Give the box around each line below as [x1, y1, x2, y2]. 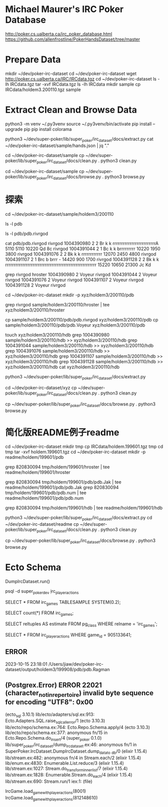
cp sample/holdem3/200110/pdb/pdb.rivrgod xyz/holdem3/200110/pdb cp [5, 317, 158, 323]
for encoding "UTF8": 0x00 [5, 698, 94, 706]
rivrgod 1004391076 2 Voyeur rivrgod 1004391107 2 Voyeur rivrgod [5, 277, 144, 283]
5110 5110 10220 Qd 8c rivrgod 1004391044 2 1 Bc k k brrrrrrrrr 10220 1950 [5, 246, 160, 252]
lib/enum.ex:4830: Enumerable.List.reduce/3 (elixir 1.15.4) [5, 760, 124, 766]
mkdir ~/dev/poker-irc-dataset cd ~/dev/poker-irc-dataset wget [5, 70, 137, 76]
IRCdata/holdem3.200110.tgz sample [5, 87, 81, 93]
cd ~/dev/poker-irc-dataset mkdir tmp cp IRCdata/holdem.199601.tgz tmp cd [5, 444, 163, 450]
